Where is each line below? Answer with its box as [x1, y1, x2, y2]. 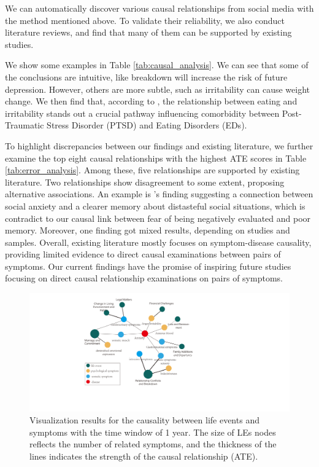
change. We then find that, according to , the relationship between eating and [5, 95, 298, 108]
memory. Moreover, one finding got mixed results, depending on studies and [5, 224, 290, 237]
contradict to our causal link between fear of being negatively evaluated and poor [5, 211, 311, 224]
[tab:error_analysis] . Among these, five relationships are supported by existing [5, 163, 300, 176]
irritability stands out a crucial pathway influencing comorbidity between [5, 106, 280, 119]
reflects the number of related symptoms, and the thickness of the [29, 438, 277, 450]
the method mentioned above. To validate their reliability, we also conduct [5, 14, 285, 26]
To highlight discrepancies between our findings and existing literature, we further [5, 139, 313, 152]
